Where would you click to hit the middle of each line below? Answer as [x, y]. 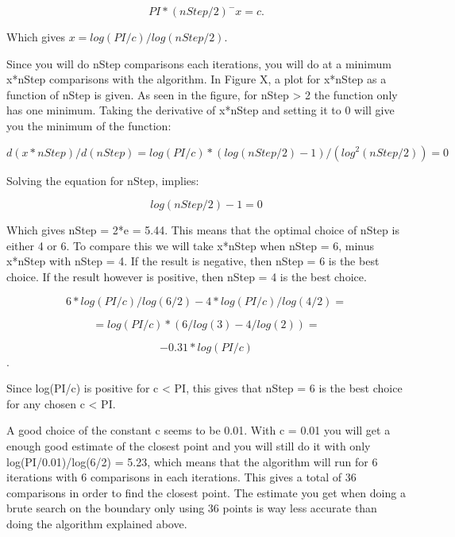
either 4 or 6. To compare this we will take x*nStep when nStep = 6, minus [191, 245]
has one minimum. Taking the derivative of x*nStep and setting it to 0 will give [201, 110]
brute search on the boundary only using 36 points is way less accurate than [192, 508]
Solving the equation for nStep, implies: [103, 180]
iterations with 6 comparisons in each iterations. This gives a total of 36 [181, 477]
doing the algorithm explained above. [97, 523]
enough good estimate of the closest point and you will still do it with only [189, 445]
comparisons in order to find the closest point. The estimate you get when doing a [206, 492]
